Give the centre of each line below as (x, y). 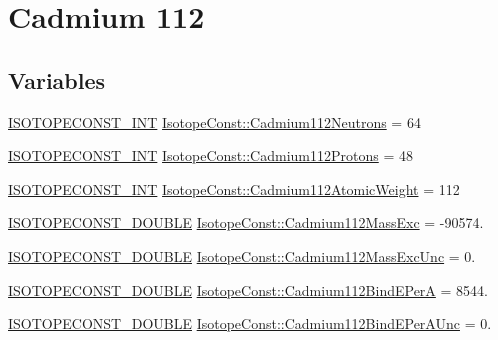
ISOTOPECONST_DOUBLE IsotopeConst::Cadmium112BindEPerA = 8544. (248, 289)
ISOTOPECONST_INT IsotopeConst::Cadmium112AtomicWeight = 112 (234, 188)
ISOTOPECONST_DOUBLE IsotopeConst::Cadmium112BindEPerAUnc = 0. (250, 323)
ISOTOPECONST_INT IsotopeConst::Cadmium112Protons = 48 (210, 155)
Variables (57, 79)
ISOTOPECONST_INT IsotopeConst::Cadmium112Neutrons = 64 (214, 121)
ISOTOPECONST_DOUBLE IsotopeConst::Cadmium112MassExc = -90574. (246, 222)
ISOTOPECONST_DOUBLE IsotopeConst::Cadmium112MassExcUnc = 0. (242, 255)
